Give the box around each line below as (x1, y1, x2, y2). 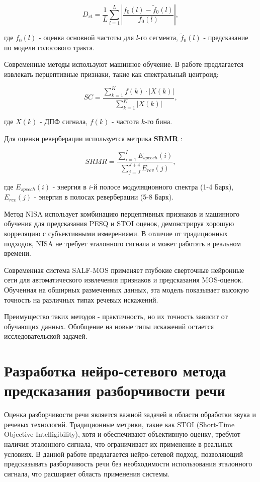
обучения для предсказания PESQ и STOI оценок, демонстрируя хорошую (4, 218, 234, 229)
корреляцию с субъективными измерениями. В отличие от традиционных (4, 228, 228, 238)
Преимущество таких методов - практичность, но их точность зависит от (4, 311, 228, 322)
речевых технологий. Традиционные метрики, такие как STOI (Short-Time (4, 419, 235, 429)
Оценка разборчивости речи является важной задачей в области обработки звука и (4, 409, 256, 420)
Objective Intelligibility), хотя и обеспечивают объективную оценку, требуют (4, 429, 240, 439)
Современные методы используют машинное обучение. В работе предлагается (4, 59, 243, 69)
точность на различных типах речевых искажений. (4, 294, 158, 305)
